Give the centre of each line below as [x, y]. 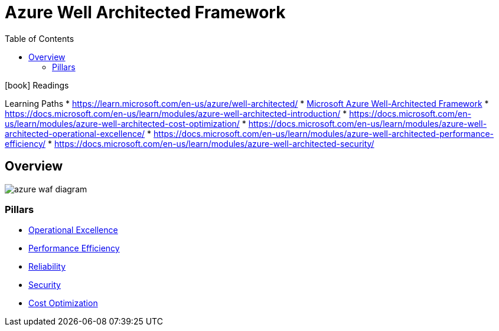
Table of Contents [40, 38]
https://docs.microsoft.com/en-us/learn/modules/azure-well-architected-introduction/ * [176, 113]
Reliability [47, 267]
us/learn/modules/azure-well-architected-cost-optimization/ [122, 123]
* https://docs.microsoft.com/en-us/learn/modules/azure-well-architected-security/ [211, 143]
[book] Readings [37, 85]
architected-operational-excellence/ [75, 133]
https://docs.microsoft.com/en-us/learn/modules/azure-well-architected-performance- [324, 133]
